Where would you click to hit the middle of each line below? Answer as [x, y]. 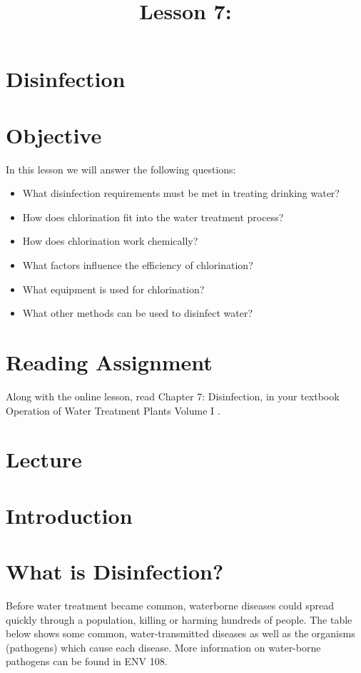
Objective [54, 135]
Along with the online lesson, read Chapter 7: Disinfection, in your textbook [173, 396]
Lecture [44, 459]
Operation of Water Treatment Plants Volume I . [113, 410]
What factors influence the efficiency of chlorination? [138, 265]
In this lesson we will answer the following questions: [121, 169]
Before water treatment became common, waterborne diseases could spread [170, 606]
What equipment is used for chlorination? [113, 289]
